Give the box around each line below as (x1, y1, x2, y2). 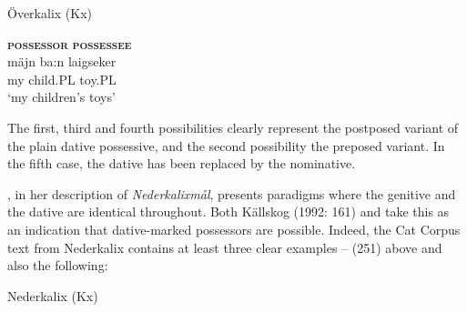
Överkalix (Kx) (7, 4, 93, 22)
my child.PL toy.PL (7, 69, 117, 88)
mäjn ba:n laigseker (7, 52, 117, 71)
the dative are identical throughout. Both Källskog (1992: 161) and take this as (7, 202, 450, 221)
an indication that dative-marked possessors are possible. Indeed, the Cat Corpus (7, 219, 461, 238)
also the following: (7, 256, 108, 275)
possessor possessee (7, 34, 132, 53)
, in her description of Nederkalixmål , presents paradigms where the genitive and (7, 184, 456, 203)
